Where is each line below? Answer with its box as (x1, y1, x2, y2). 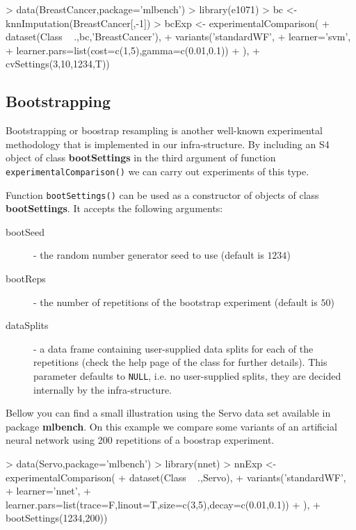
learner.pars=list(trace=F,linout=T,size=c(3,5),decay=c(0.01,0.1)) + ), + (6, 497, 321, 511)
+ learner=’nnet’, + (6, 483, 91, 498)
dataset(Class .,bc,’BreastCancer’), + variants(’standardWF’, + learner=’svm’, (6, 29, 351, 44)
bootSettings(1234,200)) (6, 511, 108, 525)
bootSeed (6, 224, 45, 239)
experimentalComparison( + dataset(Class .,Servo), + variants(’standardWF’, (6, 469, 346, 484)
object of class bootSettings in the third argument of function (6, 150, 276, 165)
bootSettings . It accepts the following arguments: (6, 201, 223, 216)
